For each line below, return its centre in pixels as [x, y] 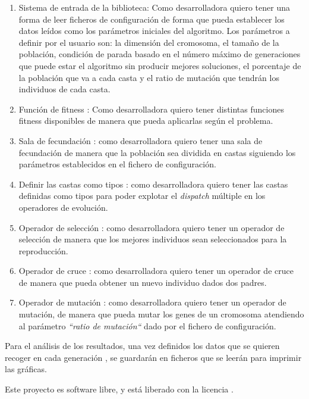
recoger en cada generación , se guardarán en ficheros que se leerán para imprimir [153, 357]
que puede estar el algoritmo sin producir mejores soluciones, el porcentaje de [160, 65]
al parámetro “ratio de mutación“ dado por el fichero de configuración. [147, 325]
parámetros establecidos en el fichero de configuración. [117, 164]
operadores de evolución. [63, 207]
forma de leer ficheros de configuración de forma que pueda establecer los [152, 19]
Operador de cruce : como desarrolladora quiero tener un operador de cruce [156, 271]
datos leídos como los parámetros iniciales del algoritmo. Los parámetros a [154, 31]
